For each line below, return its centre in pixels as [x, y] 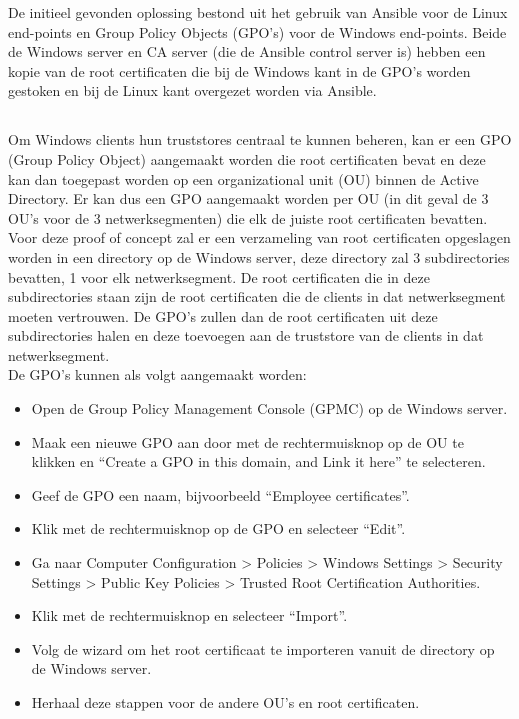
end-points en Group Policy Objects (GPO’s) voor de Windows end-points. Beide [257, 31]
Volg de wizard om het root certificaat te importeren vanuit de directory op [263, 648]
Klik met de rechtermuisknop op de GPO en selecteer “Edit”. [218, 528]
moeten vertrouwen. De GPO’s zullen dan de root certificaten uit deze [223, 315]
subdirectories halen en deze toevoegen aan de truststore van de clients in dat [246, 335]
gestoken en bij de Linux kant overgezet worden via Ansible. [192, 90]
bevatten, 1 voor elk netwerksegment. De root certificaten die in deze [219, 276]
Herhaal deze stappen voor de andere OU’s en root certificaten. [225, 702]
